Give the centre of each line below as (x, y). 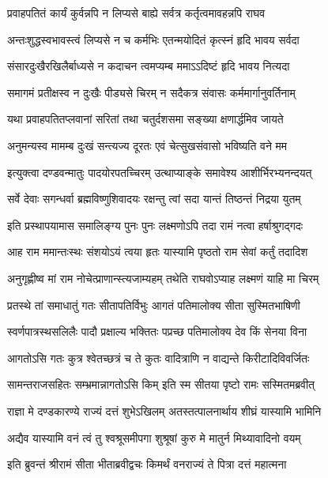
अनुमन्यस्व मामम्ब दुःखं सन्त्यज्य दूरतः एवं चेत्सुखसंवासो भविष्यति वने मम (147, 145)
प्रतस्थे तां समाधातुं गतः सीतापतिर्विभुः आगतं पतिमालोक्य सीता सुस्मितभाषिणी (154, 305)
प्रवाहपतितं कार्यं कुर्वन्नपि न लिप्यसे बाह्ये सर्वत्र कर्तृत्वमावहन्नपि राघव (136, 13)
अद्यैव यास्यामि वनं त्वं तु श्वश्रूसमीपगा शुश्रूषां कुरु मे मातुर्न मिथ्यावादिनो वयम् (154, 437)
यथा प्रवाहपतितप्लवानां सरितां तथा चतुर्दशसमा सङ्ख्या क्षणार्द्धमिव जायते (145, 119)
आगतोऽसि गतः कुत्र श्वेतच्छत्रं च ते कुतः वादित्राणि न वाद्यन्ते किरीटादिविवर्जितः (158, 358)
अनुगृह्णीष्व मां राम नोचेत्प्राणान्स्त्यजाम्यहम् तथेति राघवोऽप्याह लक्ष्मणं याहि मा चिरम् (163, 278)
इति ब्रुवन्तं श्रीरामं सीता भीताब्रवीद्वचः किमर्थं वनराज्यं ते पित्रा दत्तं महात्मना (147, 464)
